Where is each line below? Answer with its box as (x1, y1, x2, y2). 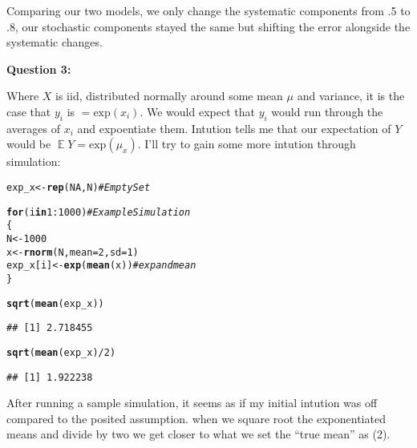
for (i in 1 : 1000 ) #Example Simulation (6, 206, 191, 218)
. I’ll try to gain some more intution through (137, 135, 356, 152)
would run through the (271, 103, 383, 119)
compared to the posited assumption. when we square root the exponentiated (6, 410, 386, 426)
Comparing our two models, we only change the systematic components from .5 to (6, 2, 411, 18)
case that (6, 103, 51, 119)
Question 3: (6, 60, 71, 77)
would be (6, 135, 51, 152)
